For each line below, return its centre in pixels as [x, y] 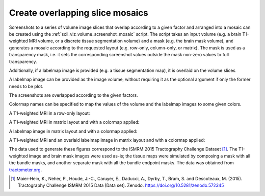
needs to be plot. [26, 86]
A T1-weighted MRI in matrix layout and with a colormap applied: [74, 122]
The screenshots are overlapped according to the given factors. [74, 95]
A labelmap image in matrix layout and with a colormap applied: [73, 131]
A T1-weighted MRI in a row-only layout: [50, 113]
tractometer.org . [26, 170]
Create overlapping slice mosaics [79, 13]
